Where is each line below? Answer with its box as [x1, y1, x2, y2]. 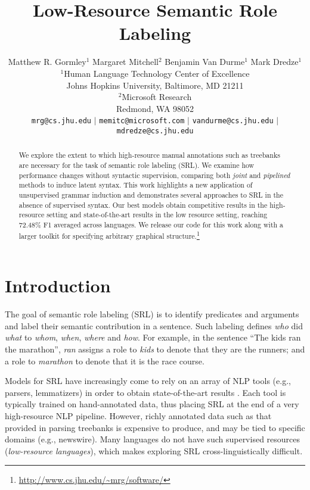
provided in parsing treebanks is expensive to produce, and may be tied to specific [5, 421, 305, 433]
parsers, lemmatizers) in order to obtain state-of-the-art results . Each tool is [5, 386, 286, 398]
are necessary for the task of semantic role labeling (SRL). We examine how [18, 160, 255, 170]
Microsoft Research [122, 90, 192, 103]
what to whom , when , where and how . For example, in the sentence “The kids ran [5, 331, 301, 344]
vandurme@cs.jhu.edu [192, 117, 274, 126]
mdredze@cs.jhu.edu [116, 126, 194, 135]
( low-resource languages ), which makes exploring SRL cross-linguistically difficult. [5, 444, 303, 457]
